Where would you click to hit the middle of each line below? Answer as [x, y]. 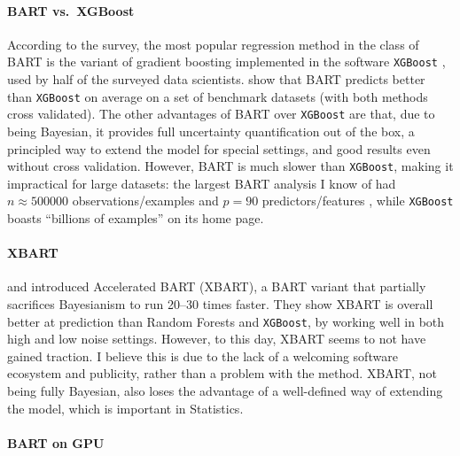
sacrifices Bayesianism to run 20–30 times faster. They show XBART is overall [220, 304]
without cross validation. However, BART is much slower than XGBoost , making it [230, 166]
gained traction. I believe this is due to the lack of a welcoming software [203, 356]
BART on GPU [56, 442]
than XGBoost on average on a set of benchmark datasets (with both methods [218, 96]
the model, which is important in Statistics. [125, 408]
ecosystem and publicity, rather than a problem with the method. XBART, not [222, 373]
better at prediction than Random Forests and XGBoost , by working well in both [226, 321]
